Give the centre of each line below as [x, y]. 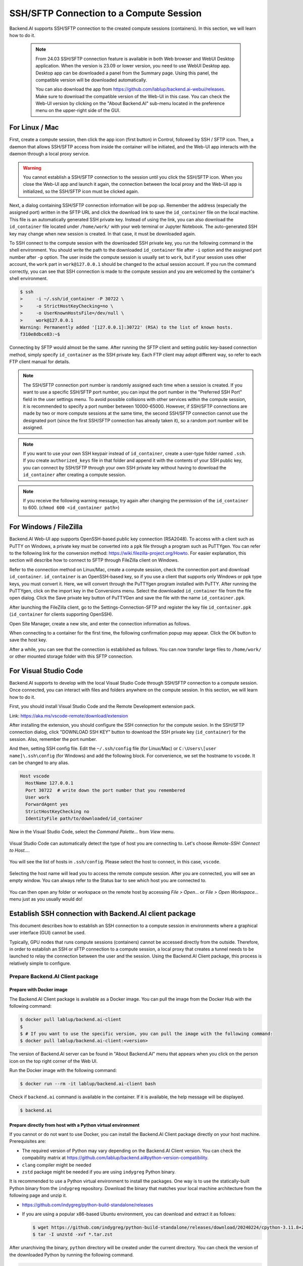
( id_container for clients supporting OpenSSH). [61, 614]
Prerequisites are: [28, 1141]
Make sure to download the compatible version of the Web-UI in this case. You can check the [133, 96]
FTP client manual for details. [40, 362]
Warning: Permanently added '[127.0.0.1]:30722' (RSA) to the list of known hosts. [127, 327]
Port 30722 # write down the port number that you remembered [105, 790]
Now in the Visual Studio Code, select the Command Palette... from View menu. [92, 832]
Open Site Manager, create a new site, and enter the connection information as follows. [100, 623]
